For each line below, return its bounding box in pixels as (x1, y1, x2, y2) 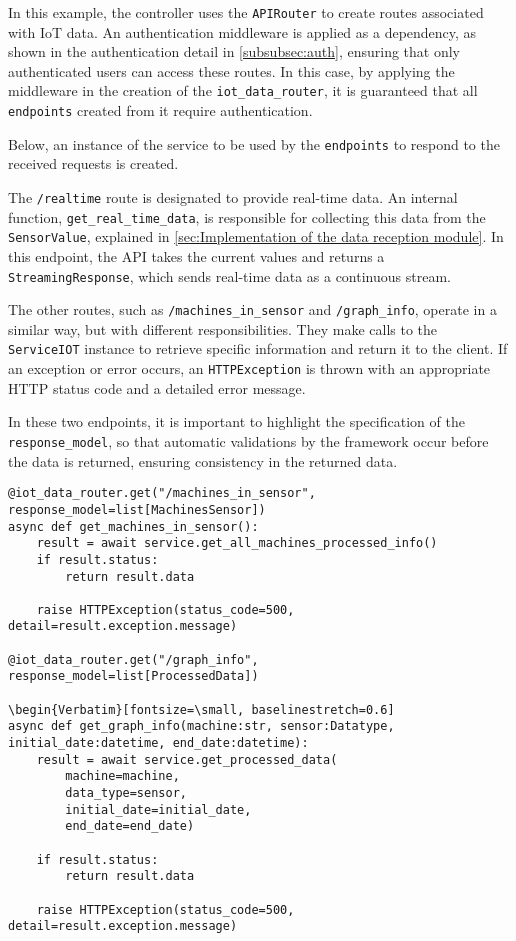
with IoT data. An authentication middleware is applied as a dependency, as (8, 21, 477, 42)
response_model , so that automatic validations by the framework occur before (8, 430, 489, 451)
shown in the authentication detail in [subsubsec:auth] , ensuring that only (8, 41, 461, 62)
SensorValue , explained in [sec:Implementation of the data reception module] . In (8, 226, 504, 247)
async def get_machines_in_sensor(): (8, 519, 259, 534)
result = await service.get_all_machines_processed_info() (36, 536, 438, 551)
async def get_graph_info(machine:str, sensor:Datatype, (8, 719, 395, 734)
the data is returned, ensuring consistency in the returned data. (8, 450, 398, 471)
